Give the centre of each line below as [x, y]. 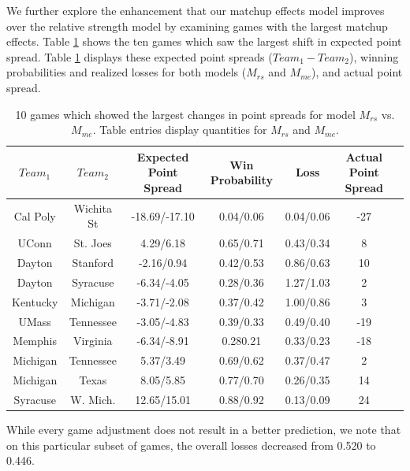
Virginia [93, 341]
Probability [241, 180]
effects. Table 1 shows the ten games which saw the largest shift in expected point [204, 41]
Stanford [93, 263]
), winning [374, 56]
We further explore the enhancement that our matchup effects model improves [196, 10]
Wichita [93, 208]
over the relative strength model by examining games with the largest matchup [197, 26]
